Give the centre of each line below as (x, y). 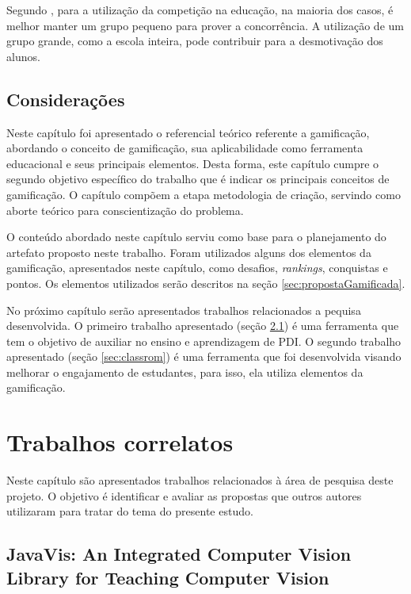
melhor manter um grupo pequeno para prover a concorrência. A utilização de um (205, 25)
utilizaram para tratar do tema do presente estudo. (130, 511)
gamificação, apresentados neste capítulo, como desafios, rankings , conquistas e (197, 268)
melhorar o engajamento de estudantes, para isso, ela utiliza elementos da (185, 372)
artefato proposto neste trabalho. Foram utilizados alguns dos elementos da (189, 252)
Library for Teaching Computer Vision (168, 577)
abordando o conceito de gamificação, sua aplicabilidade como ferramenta (185, 148)
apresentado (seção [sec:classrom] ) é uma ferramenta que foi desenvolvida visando (204, 356)
